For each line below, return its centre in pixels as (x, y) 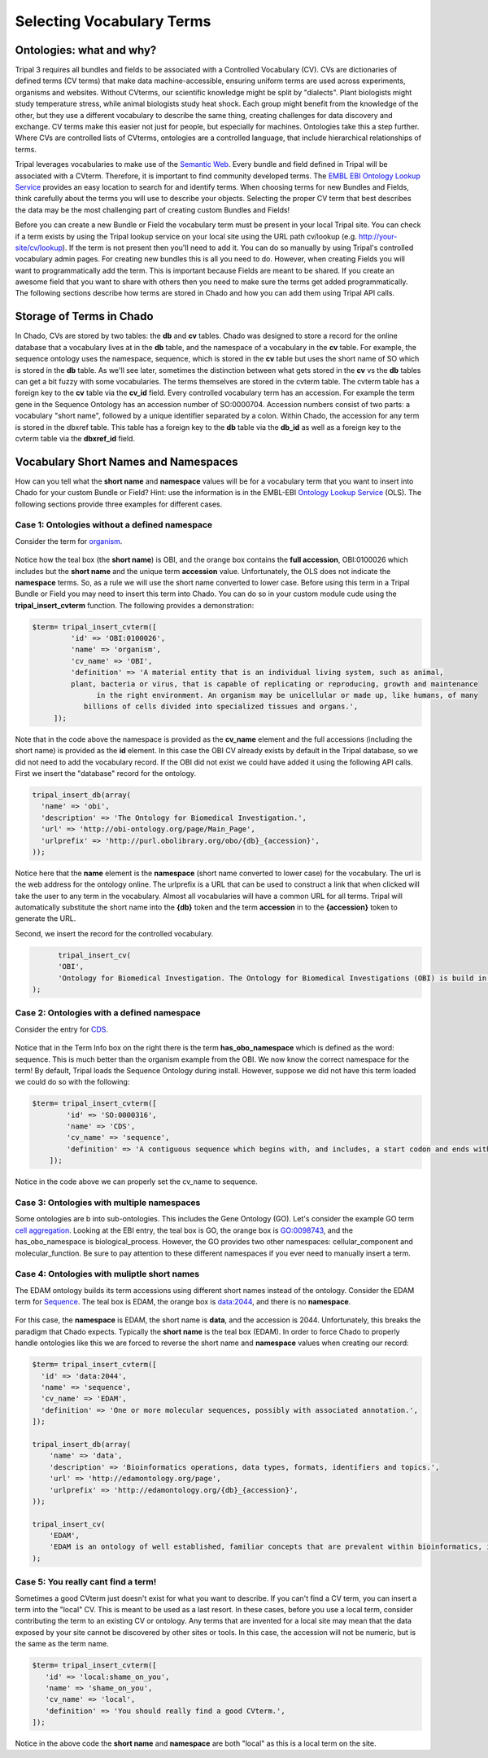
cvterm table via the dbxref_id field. (75, 438)
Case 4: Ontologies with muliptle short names (107, 1274)
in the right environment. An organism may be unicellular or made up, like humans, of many (288, 695)
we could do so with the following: (72, 1082)
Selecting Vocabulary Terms (113, 21)
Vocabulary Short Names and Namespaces (127, 461)
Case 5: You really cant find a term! (86, 1582)
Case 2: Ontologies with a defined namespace (108, 1013)
